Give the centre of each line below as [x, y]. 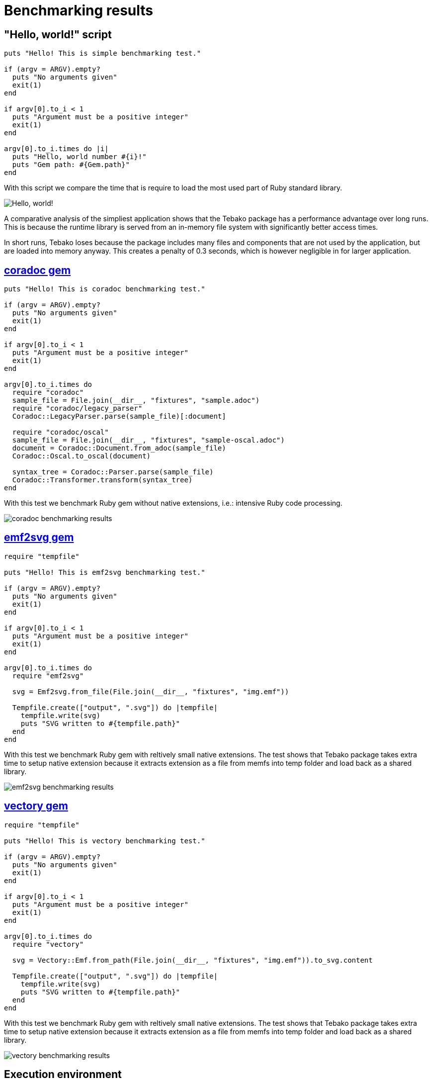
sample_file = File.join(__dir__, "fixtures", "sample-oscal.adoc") [148, 440]
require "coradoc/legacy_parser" [77, 408]
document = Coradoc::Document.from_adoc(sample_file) [119, 448]
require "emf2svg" [48, 676]
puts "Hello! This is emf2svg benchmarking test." [105, 572]
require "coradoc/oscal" [60, 432]
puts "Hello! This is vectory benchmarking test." [105, 841]
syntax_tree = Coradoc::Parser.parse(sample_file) [113, 472]
